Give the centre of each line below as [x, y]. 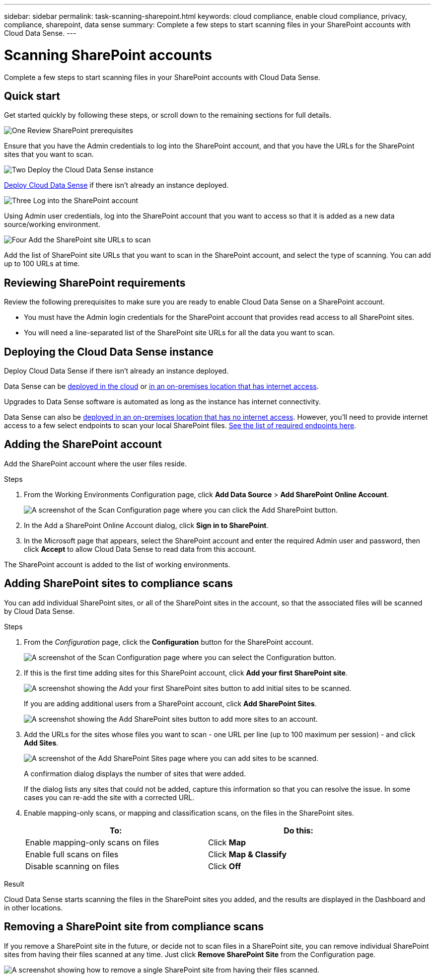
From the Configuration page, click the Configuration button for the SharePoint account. [169, 642]
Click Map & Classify [248, 854]
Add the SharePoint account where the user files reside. [96, 463]
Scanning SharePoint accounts [108, 55]
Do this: [298, 830]
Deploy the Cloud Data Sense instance [90, 170]
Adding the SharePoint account [83, 445]
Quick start [32, 96]
